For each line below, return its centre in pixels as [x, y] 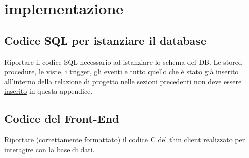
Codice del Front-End [62, 118]
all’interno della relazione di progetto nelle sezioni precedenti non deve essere [123, 81]
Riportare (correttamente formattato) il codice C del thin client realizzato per [125, 140]
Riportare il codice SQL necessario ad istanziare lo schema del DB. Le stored [123, 61]
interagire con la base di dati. [49, 149]
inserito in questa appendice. [48, 91]
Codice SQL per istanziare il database [105, 40]
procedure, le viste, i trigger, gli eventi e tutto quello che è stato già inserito [121, 71]
